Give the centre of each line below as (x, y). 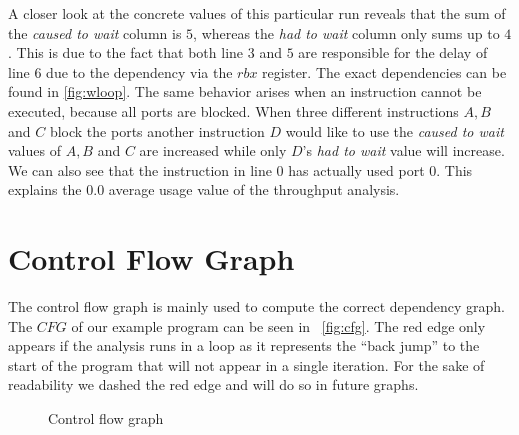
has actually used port (356, 169)
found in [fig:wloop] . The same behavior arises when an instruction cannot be (245, 91)
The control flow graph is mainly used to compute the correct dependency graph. (256, 306)
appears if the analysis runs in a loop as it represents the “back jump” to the (244, 345)
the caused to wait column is (95, 32)
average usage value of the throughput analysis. (254, 189)
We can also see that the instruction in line (140, 169)
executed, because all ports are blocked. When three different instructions (233, 110)
